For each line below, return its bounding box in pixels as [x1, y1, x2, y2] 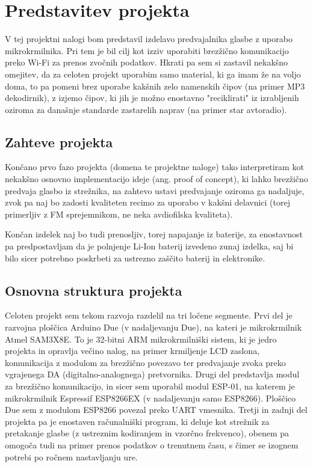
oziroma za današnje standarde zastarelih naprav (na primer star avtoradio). [5, 103, 287, 115]
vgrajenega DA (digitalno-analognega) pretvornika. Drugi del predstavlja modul [5, 368, 300, 380]
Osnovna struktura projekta [5, 281, 182, 299]
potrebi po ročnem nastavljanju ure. [5, 450, 138, 463]
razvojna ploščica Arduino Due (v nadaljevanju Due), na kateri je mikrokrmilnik [5, 321, 302, 334]
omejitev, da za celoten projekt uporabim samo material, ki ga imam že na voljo [5, 67, 301, 80]
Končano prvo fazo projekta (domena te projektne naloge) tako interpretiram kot [5, 160, 304, 173]
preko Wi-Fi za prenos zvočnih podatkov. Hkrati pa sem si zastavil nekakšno [5, 56, 288, 69]
